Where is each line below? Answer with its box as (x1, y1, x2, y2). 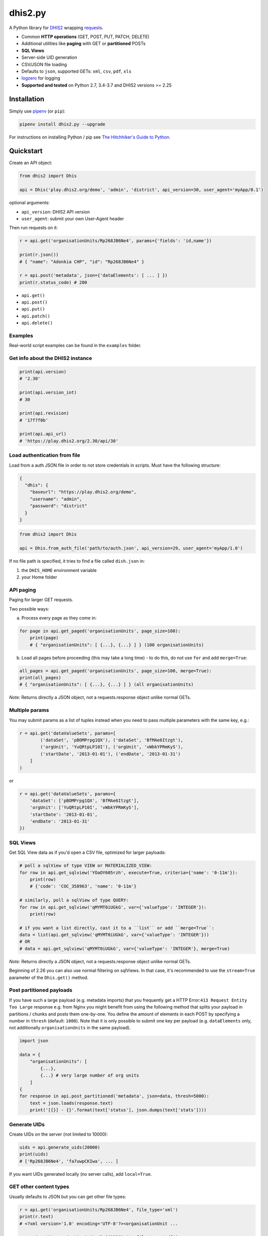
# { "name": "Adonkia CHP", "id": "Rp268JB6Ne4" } (19, 259, 145, 265)
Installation (9, 95, 44, 103)
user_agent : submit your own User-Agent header (21, 216, 124, 221)
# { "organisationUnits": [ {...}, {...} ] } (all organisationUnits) (19, 682, 194, 687)
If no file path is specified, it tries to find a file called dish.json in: (9, 558, 145, 564)
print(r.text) (19, 1214, 54, 1220)
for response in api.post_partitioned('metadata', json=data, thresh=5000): (19, 1093, 209, 1099)
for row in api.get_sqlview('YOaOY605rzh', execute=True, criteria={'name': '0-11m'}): (19, 870, 238, 875)
